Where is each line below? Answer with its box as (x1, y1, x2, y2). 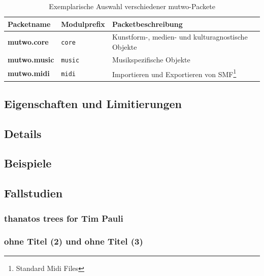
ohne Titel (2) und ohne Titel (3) (4, 235, 143, 248)
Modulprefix (61, 18, 105, 29)
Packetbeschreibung (112, 18, 183, 29)
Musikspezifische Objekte (112, 54, 190, 64)
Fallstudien (4, 185, 63, 201)
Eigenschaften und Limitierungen (4, 95, 182, 111)
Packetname (8, 18, 51, 29)
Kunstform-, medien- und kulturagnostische (112, 31, 248, 42)
